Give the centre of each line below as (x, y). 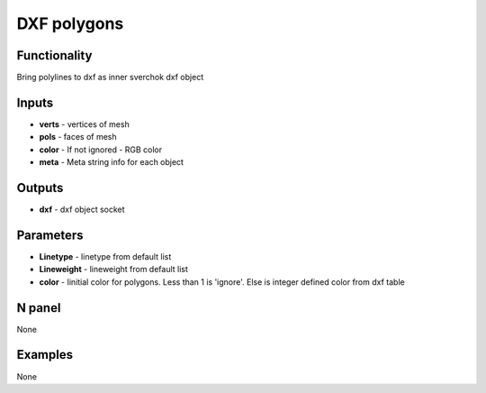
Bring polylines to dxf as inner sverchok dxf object (110, 78)
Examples (45, 355)
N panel (39, 308)
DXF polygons (70, 23)
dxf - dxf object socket (82, 210)
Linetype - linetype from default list (105, 256)
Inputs (35, 102)
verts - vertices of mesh (84, 124)
